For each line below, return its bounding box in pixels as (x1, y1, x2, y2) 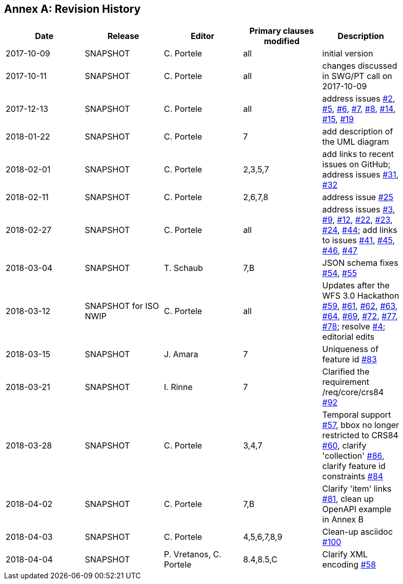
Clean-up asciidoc (322, 527, 393, 537)
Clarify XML (322, 549, 368, 560)
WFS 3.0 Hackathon (322, 290, 399, 301)
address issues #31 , (322, 169, 399, 180)
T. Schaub (164, 263, 203, 274)
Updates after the (322, 280, 390, 291)
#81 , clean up (322, 494, 374, 504)
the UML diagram (322, 137, 389, 147)
